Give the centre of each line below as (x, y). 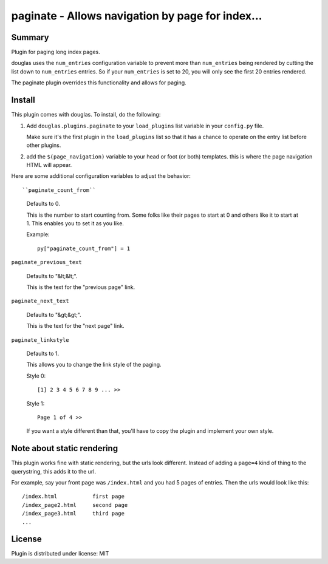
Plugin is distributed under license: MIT (60, 554)
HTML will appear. (49, 165)
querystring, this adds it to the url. (54, 471)
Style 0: (36, 376)
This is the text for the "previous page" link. (81, 287)
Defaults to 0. (43, 204)
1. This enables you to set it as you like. (75, 223)
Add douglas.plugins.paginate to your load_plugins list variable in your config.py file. (145, 126)
